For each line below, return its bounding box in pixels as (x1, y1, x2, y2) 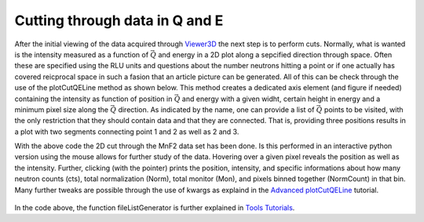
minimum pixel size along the (14, 104, 109, 114)
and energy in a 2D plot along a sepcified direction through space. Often (158, 49, 393, 59)
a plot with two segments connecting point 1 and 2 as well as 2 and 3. (14, 126, 239, 136)
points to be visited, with (323, 104, 404, 114)
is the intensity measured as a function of (14, 49, 149, 59)
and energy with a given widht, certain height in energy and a (181, 94, 381, 104)
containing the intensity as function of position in (14, 94, 173, 104)
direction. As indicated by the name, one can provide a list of (118, 104, 315, 114)
